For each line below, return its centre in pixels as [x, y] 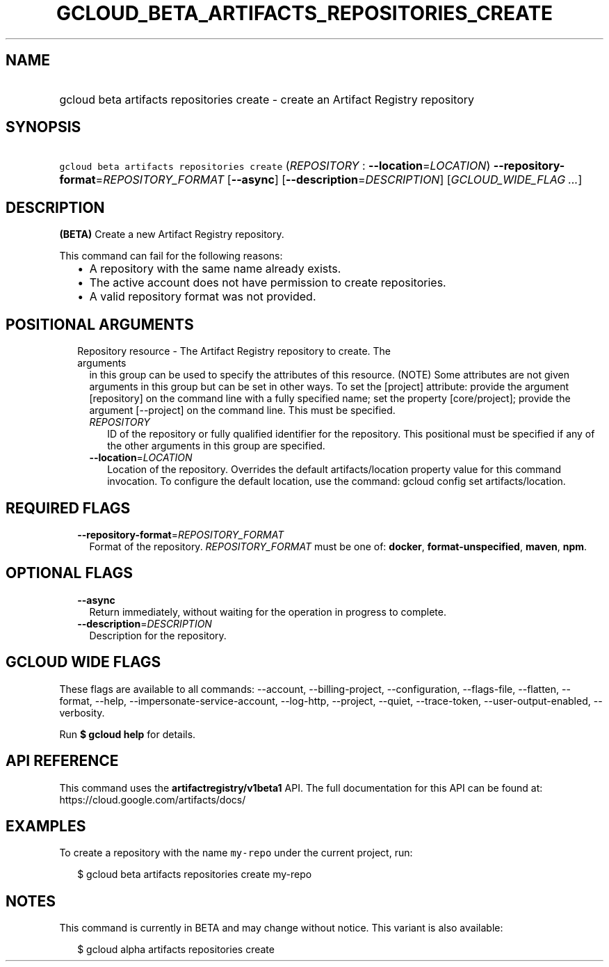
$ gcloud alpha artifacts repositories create [176, 950]
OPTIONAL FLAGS [69, 573]
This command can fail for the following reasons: [171, 256]
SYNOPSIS [43, 127]
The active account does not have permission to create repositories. [268, 283]
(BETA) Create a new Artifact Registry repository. [172, 234]
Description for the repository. [158, 635]
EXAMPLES [46, 826]
